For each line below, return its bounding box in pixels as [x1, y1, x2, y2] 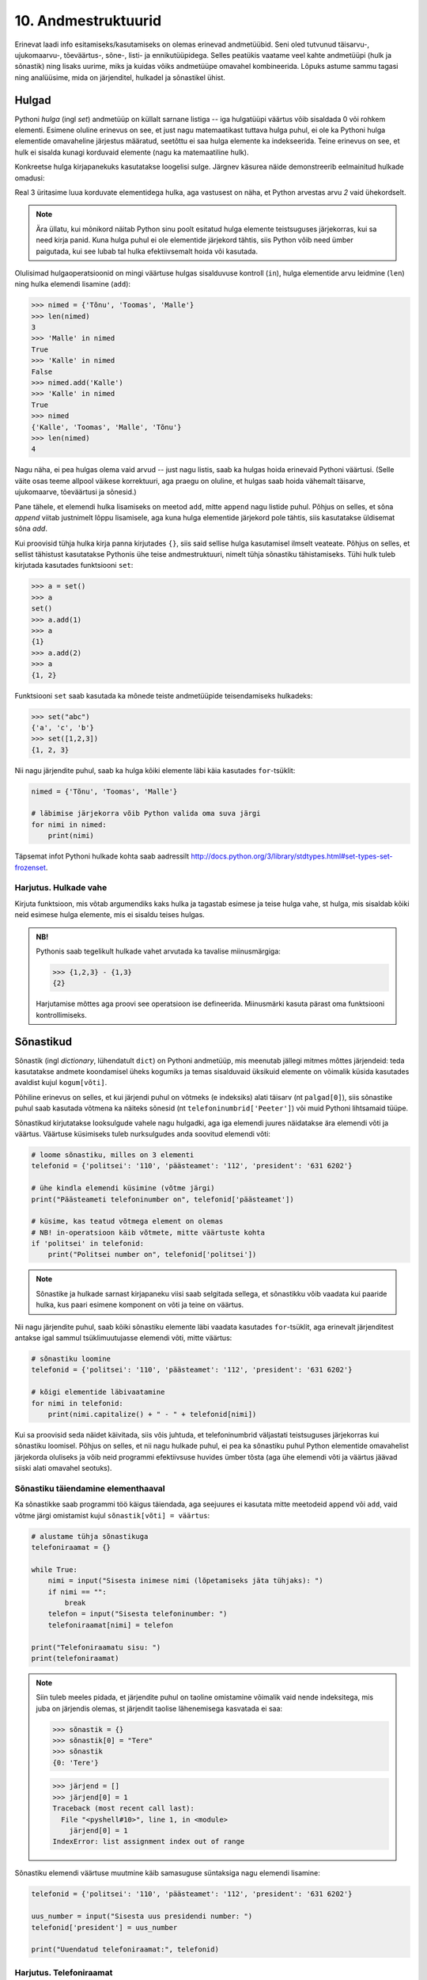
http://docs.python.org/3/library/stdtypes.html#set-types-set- [191, 851, 393, 861]
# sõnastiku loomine [31, 1354, 111, 1363]
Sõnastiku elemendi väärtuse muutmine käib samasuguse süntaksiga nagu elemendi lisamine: [14, 1868, 320, 1878]
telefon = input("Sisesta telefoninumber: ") [47, 1609, 228, 1619]
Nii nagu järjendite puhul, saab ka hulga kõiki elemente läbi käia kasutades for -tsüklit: [14, 765, 296, 775]
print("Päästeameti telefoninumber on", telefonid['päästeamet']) [31, 1194, 294, 1204]
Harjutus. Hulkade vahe [14, 882, 108, 893]
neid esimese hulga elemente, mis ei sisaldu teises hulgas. [14, 910, 205, 920]
